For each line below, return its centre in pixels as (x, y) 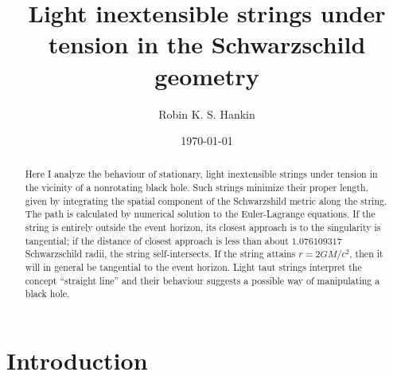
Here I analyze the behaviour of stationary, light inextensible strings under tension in (201, 174)
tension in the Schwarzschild (207, 44)
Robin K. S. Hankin (207, 114)
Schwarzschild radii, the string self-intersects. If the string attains (160, 254)
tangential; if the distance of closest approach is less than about (157, 240)
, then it (366, 254)
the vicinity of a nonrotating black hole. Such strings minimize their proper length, (196, 188)
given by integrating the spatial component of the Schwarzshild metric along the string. (206, 200)
